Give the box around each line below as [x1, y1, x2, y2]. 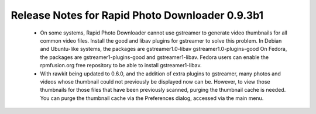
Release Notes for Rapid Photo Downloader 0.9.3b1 [11, 9, 264, 22]
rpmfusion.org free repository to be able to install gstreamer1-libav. [40, 62, 202, 69]
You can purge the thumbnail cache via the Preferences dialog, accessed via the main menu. [40, 94, 264, 102]
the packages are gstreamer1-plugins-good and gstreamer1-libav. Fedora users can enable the [40, 53, 269, 61]
